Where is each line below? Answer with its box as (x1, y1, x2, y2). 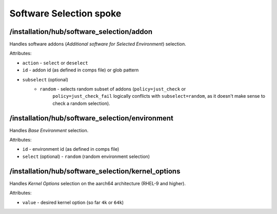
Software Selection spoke (9, 8, 122, 19)
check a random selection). (52, 100, 110, 106)
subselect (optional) (22, 76, 69, 82)
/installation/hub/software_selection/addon (9, 27, 153, 36)
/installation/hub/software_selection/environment (9, 114, 174, 122)
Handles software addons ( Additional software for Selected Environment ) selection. (9, 41, 187, 47)
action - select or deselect (22, 60, 88, 66)
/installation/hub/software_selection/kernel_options (9, 167, 181, 175)
